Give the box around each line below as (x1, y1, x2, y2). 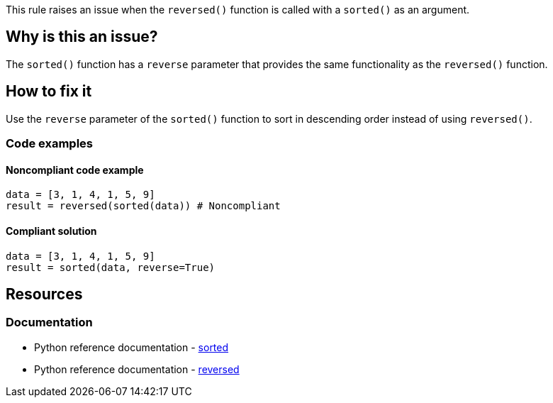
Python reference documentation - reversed (34, 363, 240, 375)
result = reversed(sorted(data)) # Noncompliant (6, 200, 281, 212)
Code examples (6, 136, 94, 151)
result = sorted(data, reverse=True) (6, 261, 216, 273)
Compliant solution (6, 224, 97, 237)
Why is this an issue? (6, 28, 158, 46)
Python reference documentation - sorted (34, 341, 229, 353)
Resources (6, 285, 83, 303)
